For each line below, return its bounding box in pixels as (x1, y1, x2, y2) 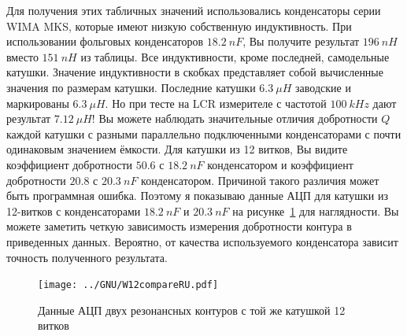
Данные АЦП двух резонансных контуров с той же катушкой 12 (38, 301, 346, 318)
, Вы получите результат (242, 33, 360, 50)
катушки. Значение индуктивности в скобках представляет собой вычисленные (6, 64, 383, 80)
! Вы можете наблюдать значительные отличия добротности (91, 110, 378, 127)
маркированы (6, 94, 69, 111)
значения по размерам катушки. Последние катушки (6, 79, 256, 95)
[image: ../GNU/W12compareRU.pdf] (38, 279, 219, 291)
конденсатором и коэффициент (207, 156, 353, 172)
